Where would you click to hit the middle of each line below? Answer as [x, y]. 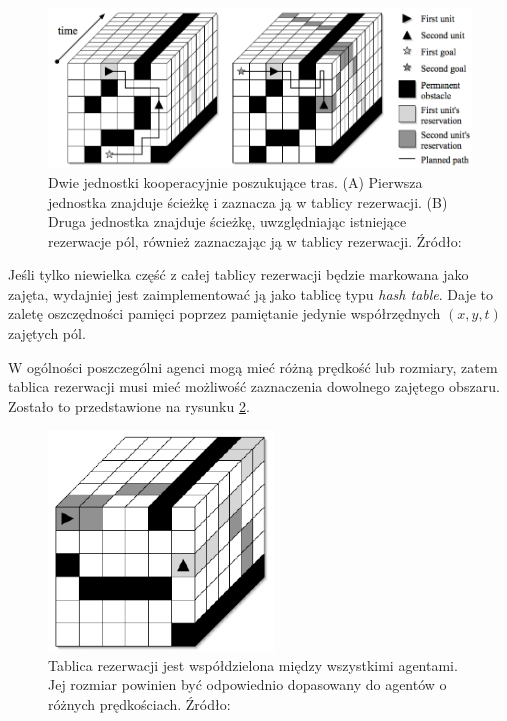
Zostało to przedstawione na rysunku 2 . [129, 405]
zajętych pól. [47, 333]
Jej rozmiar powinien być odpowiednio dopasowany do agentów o [247, 684]
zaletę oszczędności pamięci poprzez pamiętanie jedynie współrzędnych [224, 313]
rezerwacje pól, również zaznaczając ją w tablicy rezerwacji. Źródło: [255, 240]
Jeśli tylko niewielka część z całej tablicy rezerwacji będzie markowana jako [238, 274]
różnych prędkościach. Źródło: [139, 703]
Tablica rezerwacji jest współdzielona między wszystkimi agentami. [253, 664]
